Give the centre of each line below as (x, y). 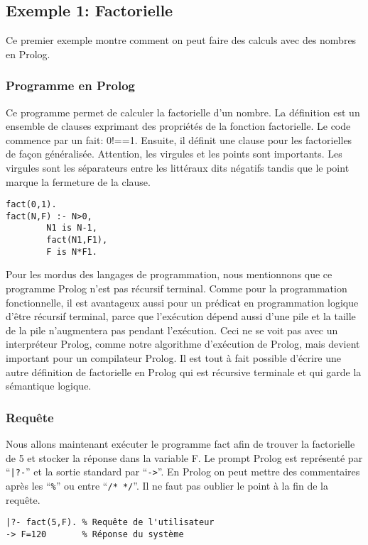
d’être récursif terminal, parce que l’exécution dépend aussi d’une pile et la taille (181, 316)
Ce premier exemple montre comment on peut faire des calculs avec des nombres (181, 40)
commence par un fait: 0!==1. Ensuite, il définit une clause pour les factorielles (179, 139)
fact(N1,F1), (77, 240)
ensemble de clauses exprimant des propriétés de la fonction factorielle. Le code (178, 126)
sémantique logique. (49, 386)
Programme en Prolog (70, 86)
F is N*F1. (72, 252)
